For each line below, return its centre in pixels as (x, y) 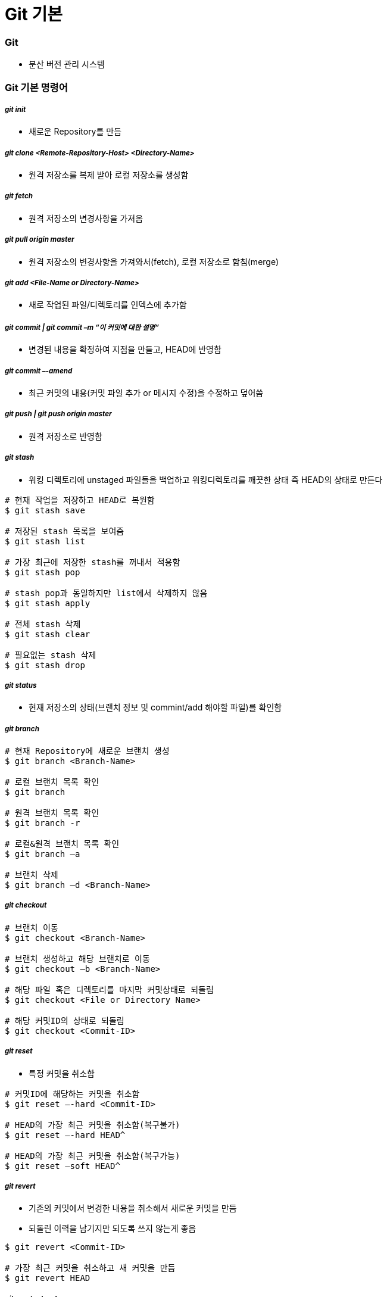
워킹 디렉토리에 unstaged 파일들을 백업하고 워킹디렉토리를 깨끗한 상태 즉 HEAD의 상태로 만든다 (206, 479)
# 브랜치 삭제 (32, 875)
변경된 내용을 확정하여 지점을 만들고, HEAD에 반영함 (125, 350)
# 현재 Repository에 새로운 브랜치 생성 (87, 751)
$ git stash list (45, 541)
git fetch (19, 196)
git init (15, 109)
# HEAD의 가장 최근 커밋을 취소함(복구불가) (93, 1125)
